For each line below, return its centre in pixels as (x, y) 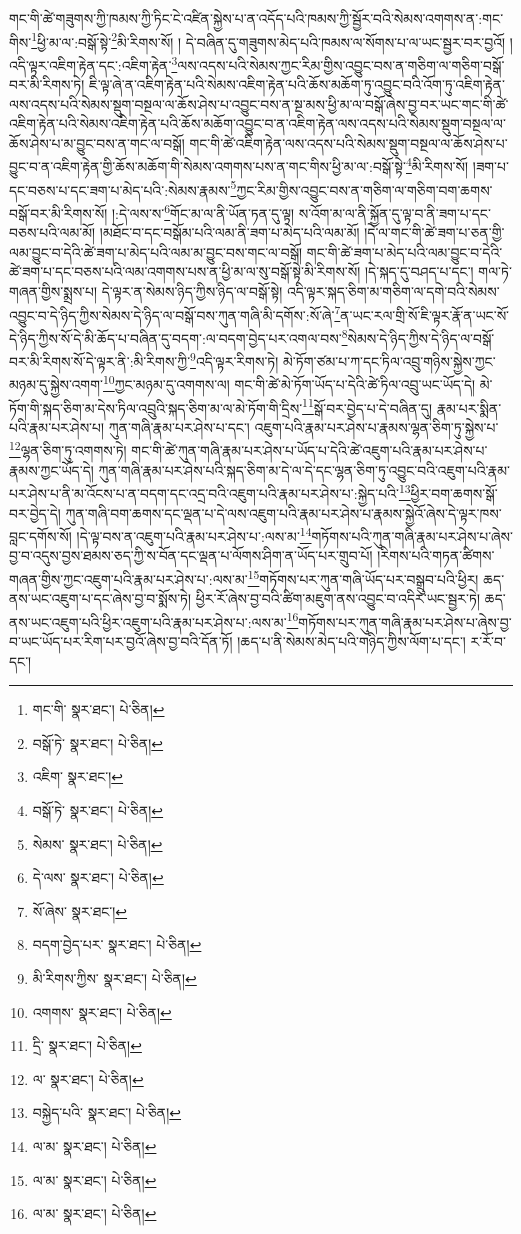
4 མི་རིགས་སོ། (437, 165)
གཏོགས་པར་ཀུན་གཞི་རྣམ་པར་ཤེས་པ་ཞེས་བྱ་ (405, 621)
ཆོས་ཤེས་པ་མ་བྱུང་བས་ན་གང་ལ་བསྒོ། (97, 142)
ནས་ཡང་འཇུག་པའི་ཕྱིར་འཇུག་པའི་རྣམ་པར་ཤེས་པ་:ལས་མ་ (148, 621)
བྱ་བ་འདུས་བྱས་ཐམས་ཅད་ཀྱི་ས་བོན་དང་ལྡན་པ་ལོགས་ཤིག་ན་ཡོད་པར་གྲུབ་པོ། (191, 555)
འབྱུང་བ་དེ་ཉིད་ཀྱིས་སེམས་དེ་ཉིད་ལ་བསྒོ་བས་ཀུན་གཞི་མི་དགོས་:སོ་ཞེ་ (172, 314)
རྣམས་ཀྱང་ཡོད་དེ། (51, 469)
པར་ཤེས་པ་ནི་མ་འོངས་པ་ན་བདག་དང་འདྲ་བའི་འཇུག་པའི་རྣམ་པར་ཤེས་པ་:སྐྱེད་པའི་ (204, 492)
